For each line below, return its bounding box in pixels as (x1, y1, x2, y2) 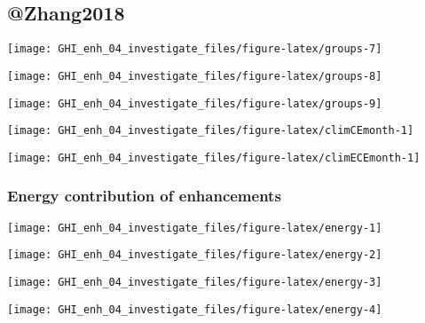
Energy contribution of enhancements (7, 185, 281, 207)
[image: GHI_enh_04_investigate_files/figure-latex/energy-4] (7, 303, 382, 316)
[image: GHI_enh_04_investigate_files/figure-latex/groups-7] (7, 43, 382, 56)
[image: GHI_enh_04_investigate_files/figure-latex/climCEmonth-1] (7, 124, 414, 138)
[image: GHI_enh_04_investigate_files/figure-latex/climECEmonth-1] (7, 151, 421, 164)
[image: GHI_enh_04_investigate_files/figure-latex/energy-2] (7, 248, 382, 262)
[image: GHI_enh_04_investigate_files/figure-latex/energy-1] (7, 221, 382, 234)
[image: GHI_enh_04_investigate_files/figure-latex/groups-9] (7, 97, 382, 110)
